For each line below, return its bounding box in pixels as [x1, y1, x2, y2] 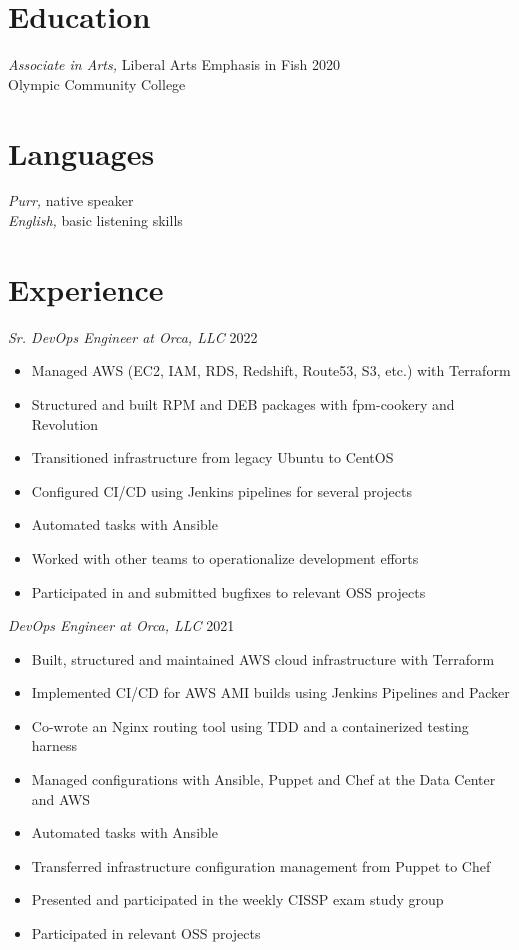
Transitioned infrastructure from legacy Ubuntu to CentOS [31, 447, 394, 468]
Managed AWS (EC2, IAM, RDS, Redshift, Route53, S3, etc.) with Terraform [31, 360, 511, 381]
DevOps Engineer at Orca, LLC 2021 [8, 615, 235, 636]
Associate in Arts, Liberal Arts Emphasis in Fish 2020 [8, 54, 341, 75]
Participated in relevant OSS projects [31, 923, 261, 944]
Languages [8, 132, 155, 173]
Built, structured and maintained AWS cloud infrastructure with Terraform [31, 648, 495, 669]
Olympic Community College [8, 73, 186, 94]
